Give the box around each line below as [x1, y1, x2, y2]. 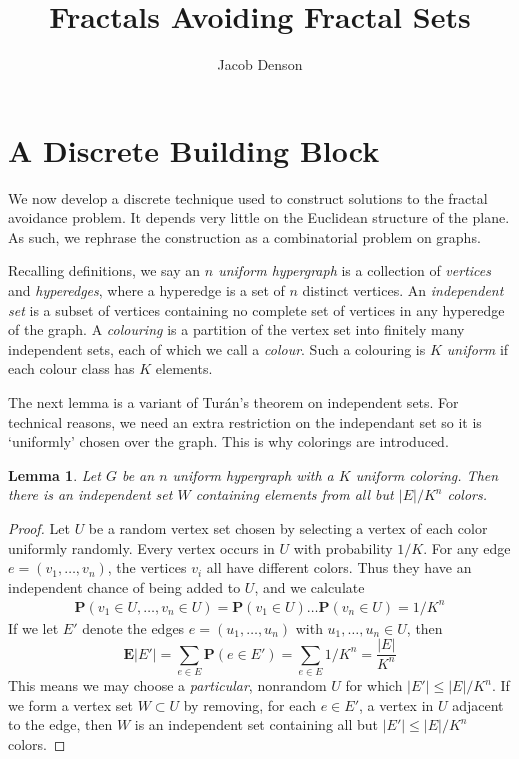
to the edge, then [8, 714, 113, 735]
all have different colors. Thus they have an [206, 557, 472, 578]
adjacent [452, 694, 504, 715]
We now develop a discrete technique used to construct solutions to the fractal [8, 187, 488, 208]
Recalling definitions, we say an [8, 260, 201, 281]
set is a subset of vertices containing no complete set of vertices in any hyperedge [8, 299, 505, 320]
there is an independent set [8, 484, 173, 505]
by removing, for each [183, 694, 317, 715]
